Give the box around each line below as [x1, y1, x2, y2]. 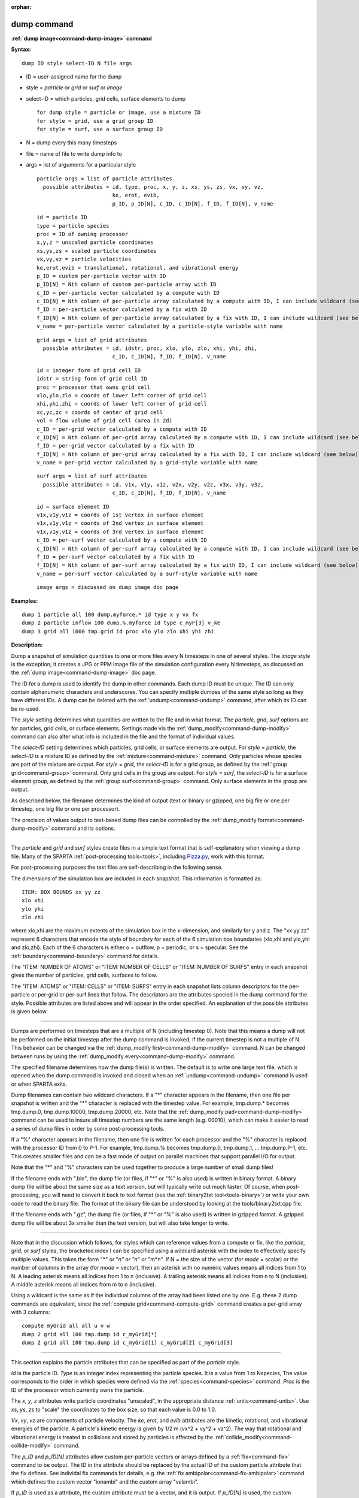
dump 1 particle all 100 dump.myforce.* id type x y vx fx [22, 611, 199, 618]
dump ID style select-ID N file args [22, 60, 133, 67]
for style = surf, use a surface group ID [36, 126, 163, 133]
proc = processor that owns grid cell [36, 383, 151, 391]
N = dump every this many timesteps [26, 139, 117, 146]
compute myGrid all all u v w [22, 1322, 111, 1330]
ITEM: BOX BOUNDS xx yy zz [22, 889, 101, 895]
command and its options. [51, 824, 115, 832]
